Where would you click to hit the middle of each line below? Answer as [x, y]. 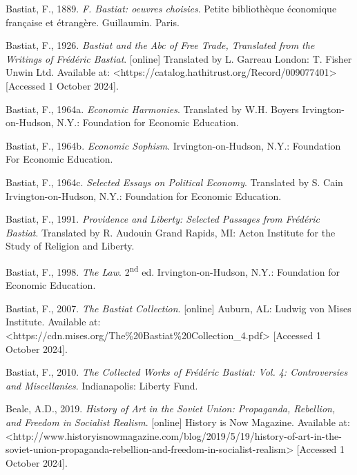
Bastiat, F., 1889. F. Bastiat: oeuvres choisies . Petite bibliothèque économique [171, 8]
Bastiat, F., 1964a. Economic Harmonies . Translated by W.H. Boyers [152, 109]
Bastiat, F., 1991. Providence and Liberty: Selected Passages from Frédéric [163, 219]
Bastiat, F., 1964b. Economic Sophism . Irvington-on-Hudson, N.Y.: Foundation [173, 145]
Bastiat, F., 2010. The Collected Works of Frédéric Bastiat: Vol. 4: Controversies [177, 372]
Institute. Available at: [53, 322]
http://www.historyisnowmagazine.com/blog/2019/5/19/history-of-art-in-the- [177, 435]
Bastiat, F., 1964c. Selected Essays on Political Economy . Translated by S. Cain [174, 182]
